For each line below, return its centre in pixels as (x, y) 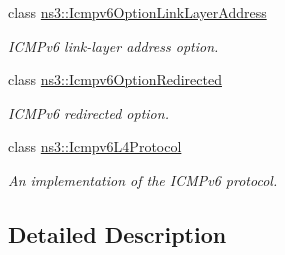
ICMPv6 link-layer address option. (113, 45)
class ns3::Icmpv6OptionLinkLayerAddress (137, 12)
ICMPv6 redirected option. (88, 112)
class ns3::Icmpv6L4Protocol (95, 146)
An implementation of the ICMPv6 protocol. (143, 179)
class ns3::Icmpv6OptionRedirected (115, 79)
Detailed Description (117, 233)
